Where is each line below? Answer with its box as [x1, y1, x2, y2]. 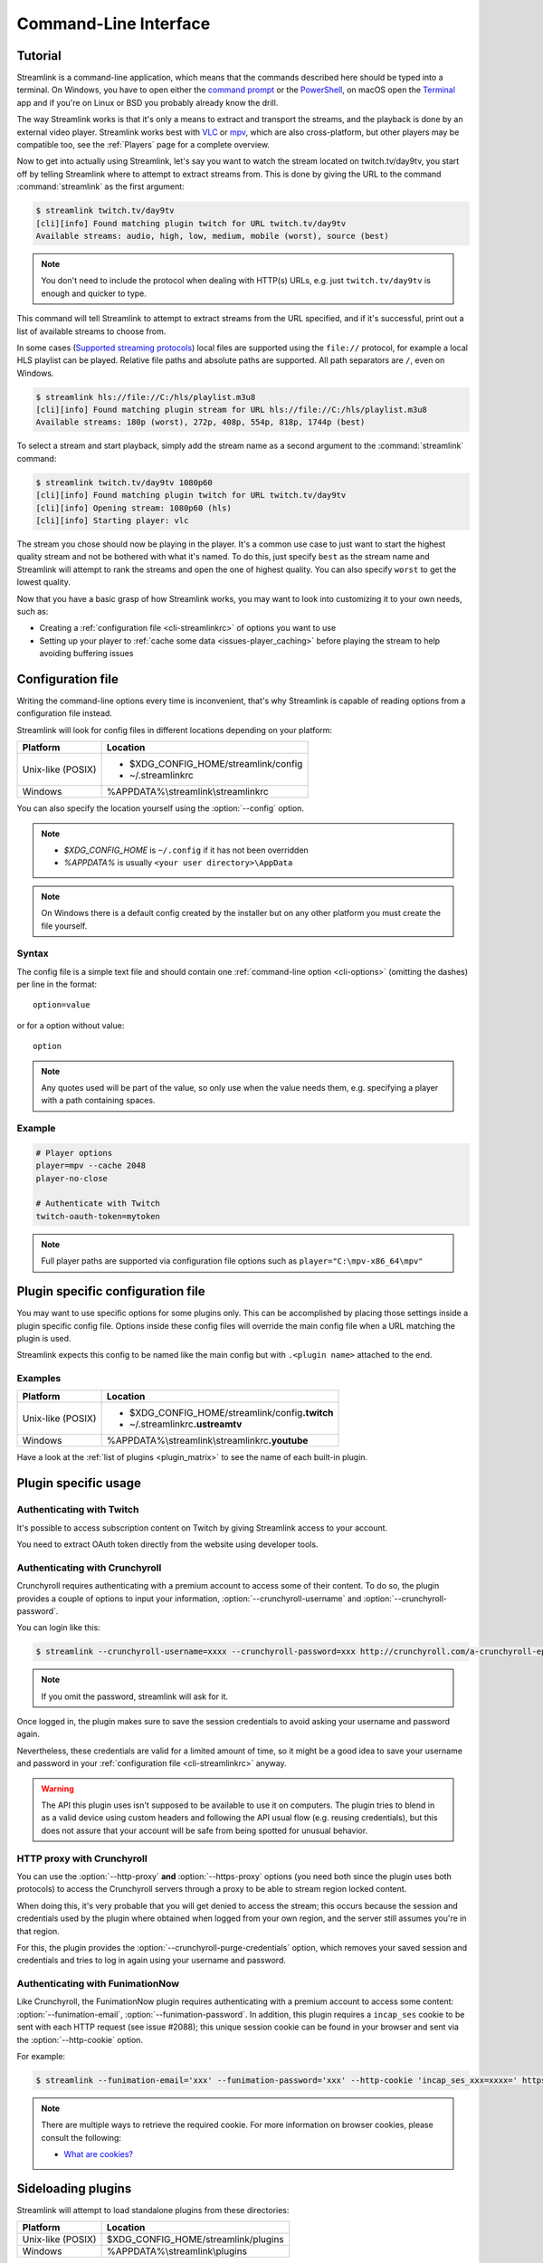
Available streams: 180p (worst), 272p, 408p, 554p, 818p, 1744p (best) [35, 417, 366, 427]
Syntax [16, 947, 49, 960]
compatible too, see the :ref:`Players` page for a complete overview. [16, 139, 271, 150]
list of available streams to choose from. [16, 326, 167, 337]
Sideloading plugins [16, 2181, 132, 2196]
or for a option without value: [16, 1019, 125, 1031]
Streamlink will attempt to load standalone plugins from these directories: [16, 2205, 290, 2216]
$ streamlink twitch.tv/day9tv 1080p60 [35, 477, 213, 488]
